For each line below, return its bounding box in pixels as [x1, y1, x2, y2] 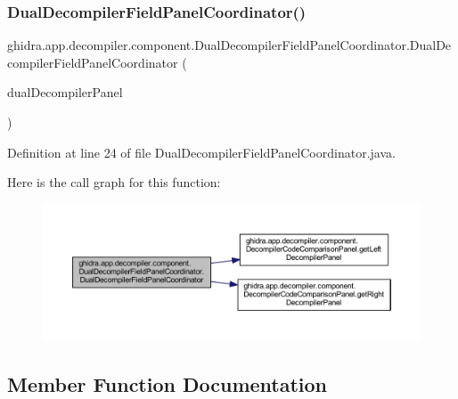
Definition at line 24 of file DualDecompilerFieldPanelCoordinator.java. [7, 142, 396, 161]
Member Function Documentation [7, 370, 328, 397]
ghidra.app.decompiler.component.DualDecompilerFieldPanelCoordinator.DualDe [7, 36, 452, 54]
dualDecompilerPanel [7, 83, 123, 102]
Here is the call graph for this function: [7, 173, 221, 191]
